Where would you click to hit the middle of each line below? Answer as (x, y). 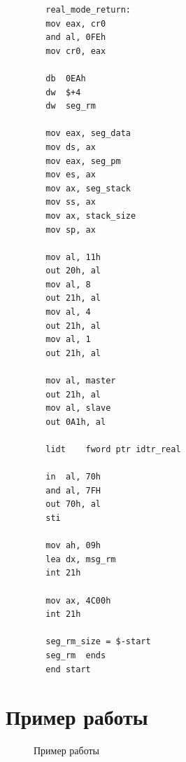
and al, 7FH (73, 490)
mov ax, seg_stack (88, 188)
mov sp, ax (71, 230)
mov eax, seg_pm (83, 161)
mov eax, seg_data (88, 134)
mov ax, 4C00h (78, 600)
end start (68, 669)
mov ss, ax (71, 202)
